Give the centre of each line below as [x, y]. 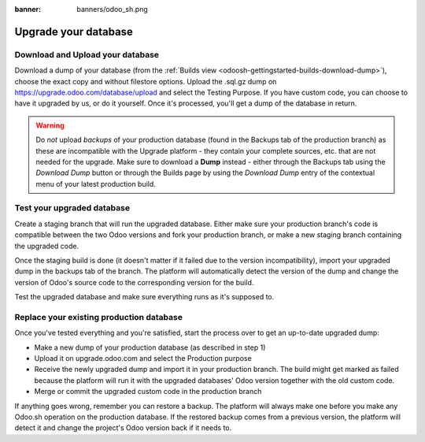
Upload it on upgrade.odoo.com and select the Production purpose [143, 358]
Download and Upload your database [87, 54]
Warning [50, 125]
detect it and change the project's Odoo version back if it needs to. [123, 428]
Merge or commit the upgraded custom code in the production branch [148, 392]
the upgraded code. [46, 246]
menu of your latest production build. [96, 184]
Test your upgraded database [72, 208]
